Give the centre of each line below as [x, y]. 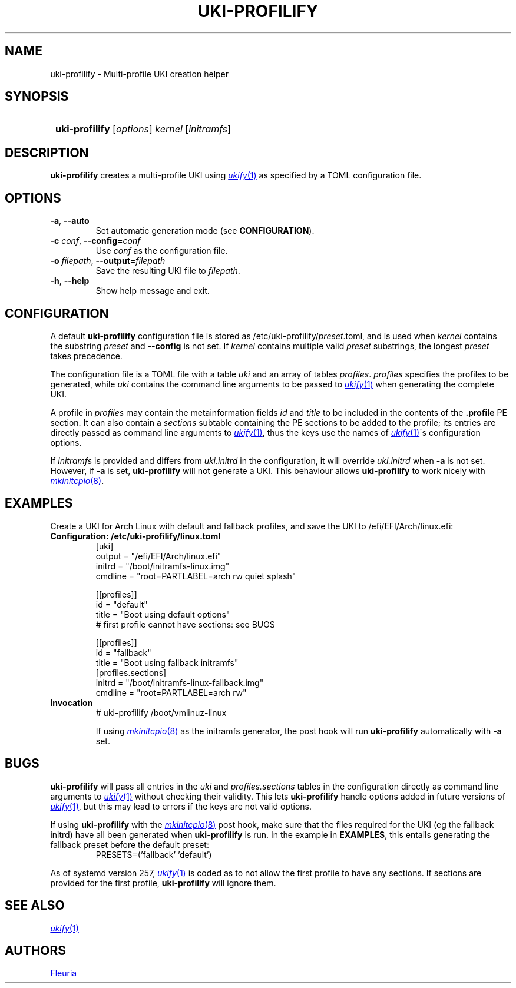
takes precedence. [86, 356]
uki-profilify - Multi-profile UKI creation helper [140, 74]
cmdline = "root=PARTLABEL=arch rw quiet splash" [196, 576]
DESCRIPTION [47, 152]
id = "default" [122, 604]
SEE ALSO [35, 906]
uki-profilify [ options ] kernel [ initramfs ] [143, 129]
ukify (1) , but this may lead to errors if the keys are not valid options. [181, 806]
